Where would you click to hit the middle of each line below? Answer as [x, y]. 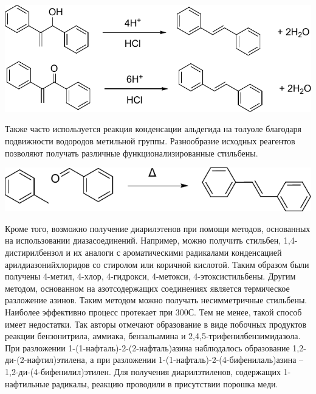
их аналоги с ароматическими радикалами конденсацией [177, 252]
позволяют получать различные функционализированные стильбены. [132, 153]
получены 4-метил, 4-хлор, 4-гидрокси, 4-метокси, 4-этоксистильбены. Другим [150, 276]
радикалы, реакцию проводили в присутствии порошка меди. [165, 383]
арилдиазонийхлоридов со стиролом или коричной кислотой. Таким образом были [157, 264]
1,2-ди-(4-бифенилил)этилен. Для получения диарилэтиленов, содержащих [143, 371]
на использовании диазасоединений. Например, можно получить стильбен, [143, 240]
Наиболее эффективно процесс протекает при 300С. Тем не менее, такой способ [153, 311]
